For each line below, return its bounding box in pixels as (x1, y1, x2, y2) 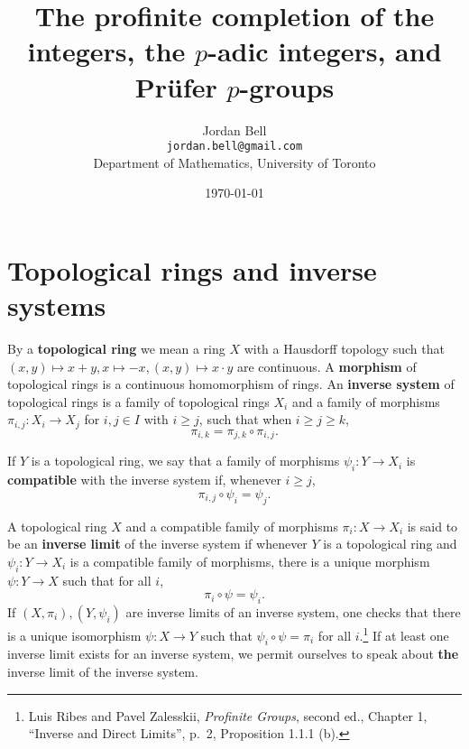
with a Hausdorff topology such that (244, 339, 445, 358)
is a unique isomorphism (7, 625, 142, 644)
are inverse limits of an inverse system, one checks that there (125, 602, 461, 621)
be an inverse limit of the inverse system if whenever (7, 534, 308, 553)
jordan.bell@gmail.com (166, 140, 303, 153)
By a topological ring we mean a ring (7, 339, 225, 358)
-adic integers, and (207, 32, 442, 69)
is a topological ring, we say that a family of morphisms (31, 451, 340, 470)
